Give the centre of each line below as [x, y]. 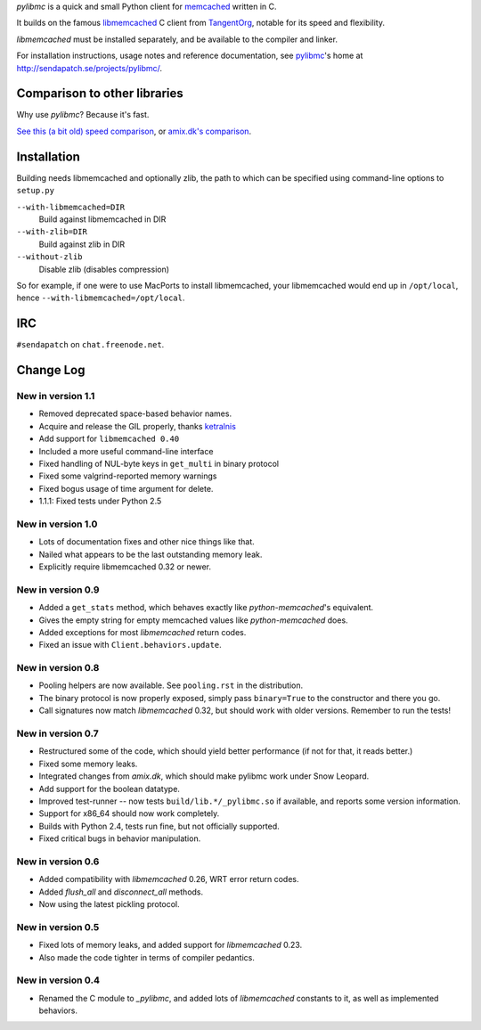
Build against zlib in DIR [82, 244]
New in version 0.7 [57, 733]
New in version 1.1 [56, 396]
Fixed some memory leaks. [88, 764]
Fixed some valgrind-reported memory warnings [128, 476]
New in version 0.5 [58, 927]
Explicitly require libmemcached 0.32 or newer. [125, 567]
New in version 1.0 [57, 524]
